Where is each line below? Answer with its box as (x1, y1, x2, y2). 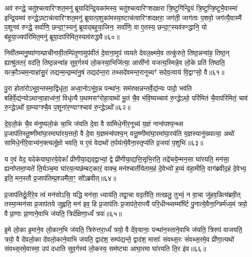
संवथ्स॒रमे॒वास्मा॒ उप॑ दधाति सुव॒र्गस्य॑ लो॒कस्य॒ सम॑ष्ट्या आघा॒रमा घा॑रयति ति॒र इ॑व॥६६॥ (4, 243, 206, 254)
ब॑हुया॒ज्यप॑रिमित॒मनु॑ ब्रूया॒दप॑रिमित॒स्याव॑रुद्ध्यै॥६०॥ (4, 31, 120, 41)
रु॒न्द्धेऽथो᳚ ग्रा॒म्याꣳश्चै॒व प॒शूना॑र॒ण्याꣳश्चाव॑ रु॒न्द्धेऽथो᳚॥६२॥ (4, 102, 131, 112)
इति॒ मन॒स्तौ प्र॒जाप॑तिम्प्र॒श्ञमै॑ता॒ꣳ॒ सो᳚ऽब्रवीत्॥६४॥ (4, 172, 117, 183)
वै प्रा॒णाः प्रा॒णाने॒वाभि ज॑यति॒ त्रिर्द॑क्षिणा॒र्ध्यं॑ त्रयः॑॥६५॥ (4, 208, 122, 218)
